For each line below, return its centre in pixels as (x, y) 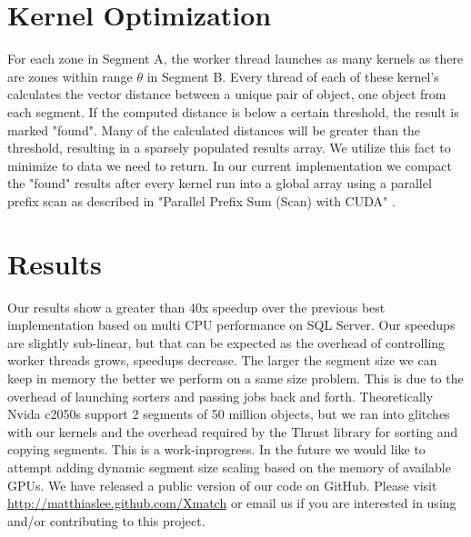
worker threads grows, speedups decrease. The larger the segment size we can (222, 360)
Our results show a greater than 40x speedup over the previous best (196, 307)
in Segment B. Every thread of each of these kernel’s (293, 76)
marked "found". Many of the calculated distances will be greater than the (214, 129)
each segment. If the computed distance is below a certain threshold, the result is (233, 111)
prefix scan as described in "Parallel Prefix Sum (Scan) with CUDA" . (201, 200)
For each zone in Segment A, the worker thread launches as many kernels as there (235, 59)
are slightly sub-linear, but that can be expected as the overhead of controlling (226, 342)
